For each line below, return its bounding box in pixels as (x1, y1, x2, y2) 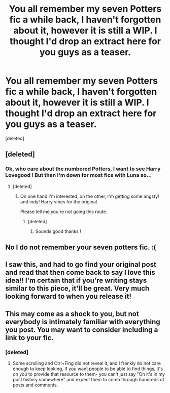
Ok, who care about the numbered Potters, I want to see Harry (5, 165, 161, 172)
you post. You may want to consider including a (5, 325, 158, 334)
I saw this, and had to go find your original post (5, 260, 156, 269)
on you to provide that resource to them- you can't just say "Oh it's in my (12, 371, 165, 377)
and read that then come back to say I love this (5, 268, 156, 277)
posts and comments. (12, 382, 58, 388)
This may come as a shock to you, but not (5, 309, 139, 318)
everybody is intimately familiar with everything (5, 317, 161, 326)
